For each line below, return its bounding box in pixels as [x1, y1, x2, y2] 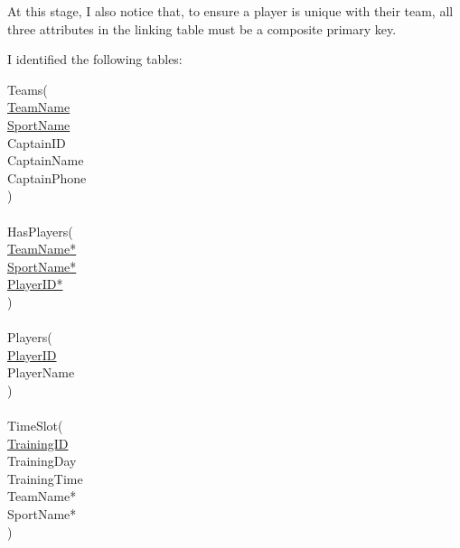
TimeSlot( [7, 416, 63, 435]
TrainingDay [7, 451, 77, 470]
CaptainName [7, 151, 84, 170]
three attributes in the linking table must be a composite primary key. [7, 19, 397, 38]
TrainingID [7, 433, 69, 452]
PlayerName [7, 363, 75, 382]
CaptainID [7, 133, 66, 152]
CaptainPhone [7, 168, 87, 187]
